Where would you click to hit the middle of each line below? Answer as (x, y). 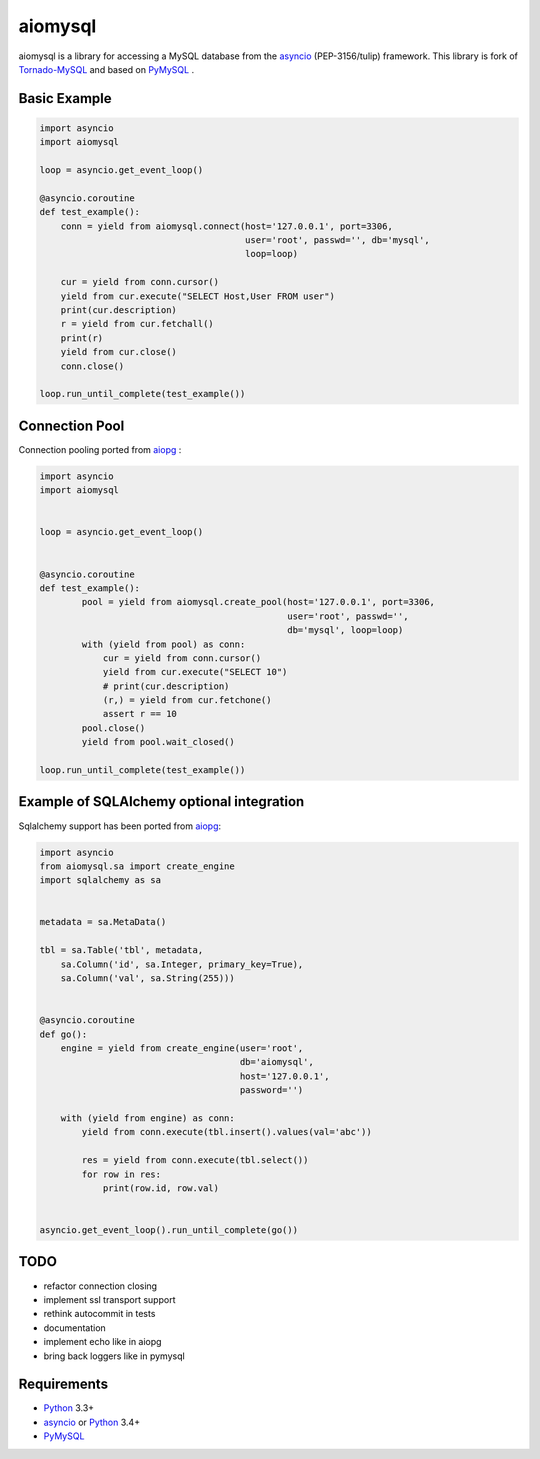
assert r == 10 (139, 714)
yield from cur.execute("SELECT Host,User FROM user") (197, 296)
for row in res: (121, 1174)
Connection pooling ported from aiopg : (100, 449)
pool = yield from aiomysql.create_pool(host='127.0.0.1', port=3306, (258, 602)
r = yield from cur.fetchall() (137, 324)
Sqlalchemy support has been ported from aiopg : (120, 826)
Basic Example (65, 98)
